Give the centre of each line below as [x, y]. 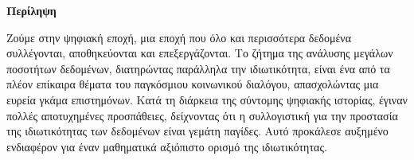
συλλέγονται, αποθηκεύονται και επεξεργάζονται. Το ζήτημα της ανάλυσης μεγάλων [200, 53]
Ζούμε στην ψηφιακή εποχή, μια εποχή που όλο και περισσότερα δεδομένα [179, 37]
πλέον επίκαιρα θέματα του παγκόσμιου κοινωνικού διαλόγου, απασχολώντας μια [193, 84]
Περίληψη [31, 10]
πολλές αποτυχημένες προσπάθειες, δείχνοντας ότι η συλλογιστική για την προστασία [202, 115]
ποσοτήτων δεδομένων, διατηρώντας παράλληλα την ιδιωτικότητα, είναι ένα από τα [198, 68]
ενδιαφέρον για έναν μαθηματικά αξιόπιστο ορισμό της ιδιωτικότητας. [167, 146]
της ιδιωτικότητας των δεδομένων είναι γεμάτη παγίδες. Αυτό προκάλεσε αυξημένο [197, 131]
